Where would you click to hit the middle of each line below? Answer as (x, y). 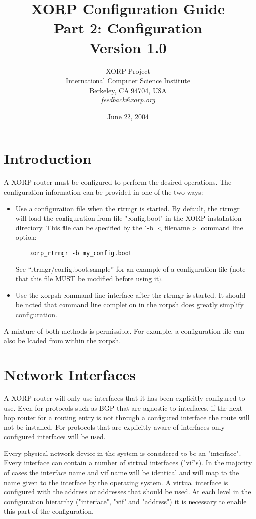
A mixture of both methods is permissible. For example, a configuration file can (124, 331)
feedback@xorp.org (128, 100)
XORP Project (128, 71)
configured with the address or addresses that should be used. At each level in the (128, 492)
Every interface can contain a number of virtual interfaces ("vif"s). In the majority (128, 463)
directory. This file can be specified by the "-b (84, 227)
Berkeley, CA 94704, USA (128, 90)
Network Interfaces (70, 374)
